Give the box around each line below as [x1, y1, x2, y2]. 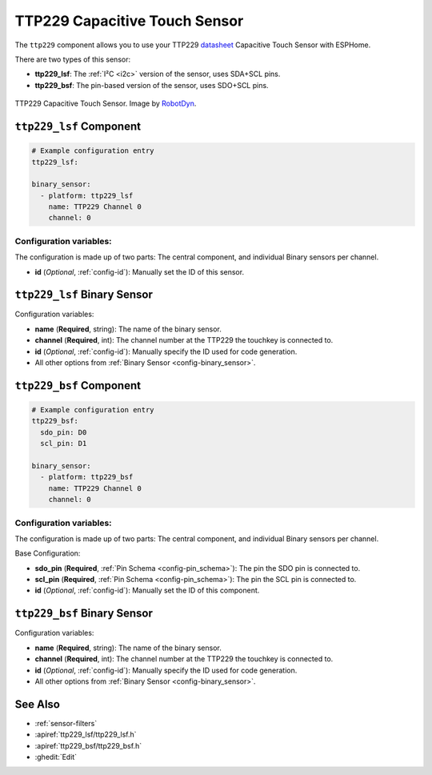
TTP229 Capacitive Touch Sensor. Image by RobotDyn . [14, 98, 197, 108]
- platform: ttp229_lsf [40, 191, 134, 200]
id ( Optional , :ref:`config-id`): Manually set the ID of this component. [34, 585, 260, 596]
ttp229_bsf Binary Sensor [14, 607, 154, 620]
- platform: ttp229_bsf [40, 472, 134, 482]
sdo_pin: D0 [40, 428, 87, 436]
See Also [14, 697, 60, 711]
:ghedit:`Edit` [34, 753, 78, 762]
